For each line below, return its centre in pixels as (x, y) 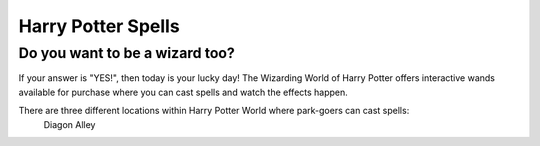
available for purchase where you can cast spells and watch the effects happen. (183, 92)
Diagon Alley (69, 124)
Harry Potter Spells (99, 26)
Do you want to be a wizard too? (126, 53)
